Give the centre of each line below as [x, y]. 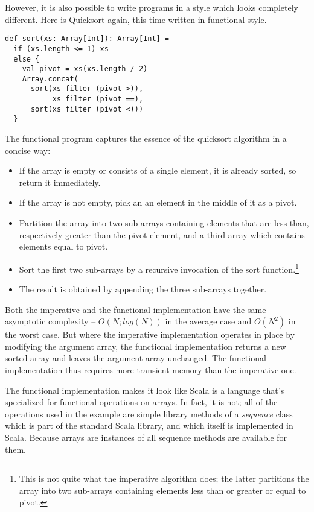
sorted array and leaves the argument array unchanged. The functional [136, 358]
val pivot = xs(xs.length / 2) [85, 69]
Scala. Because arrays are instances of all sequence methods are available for [146, 438]
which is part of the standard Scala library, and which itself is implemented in [149, 425]
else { [27, 59]
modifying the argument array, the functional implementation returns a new [146, 346]
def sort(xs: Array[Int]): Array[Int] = [87, 39]
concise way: [28, 150]
